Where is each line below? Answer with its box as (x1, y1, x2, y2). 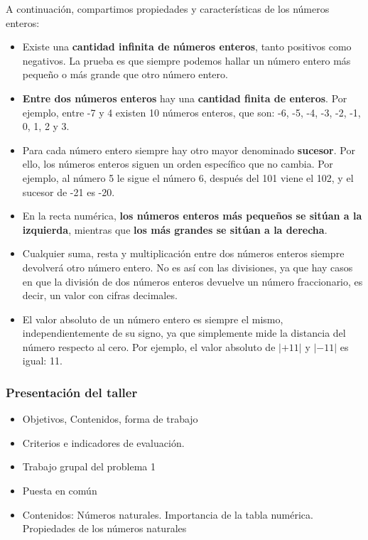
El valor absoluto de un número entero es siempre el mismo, (22, 311, 283, 326)
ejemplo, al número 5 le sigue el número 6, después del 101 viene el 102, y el (22, 170, 354, 185)
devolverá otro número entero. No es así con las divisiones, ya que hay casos (22, 259, 353, 274)
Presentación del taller (6, 383, 138, 401)
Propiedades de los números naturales (22, 521, 187, 536)
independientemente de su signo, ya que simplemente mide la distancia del (22, 325, 346, 340)
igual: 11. (22, 353, 63, 368)
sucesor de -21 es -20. (22, 184, 115, 199)
